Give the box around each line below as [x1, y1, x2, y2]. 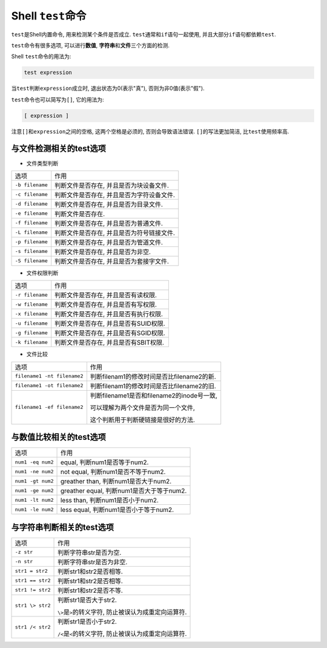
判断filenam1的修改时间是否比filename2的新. [90, 372, 216, 380]
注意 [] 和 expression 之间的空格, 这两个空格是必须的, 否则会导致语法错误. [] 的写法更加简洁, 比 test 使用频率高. [11, 127, 289, 135]
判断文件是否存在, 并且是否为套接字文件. [54, 257, 170, 265]
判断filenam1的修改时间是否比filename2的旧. [90, 382, 216, 390]
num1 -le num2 [15, 506, 54, 513]
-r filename [15, 291, 48, 298]
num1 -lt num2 [15, 496, 54, 503]
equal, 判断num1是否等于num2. [60, 458, 149, 467]
